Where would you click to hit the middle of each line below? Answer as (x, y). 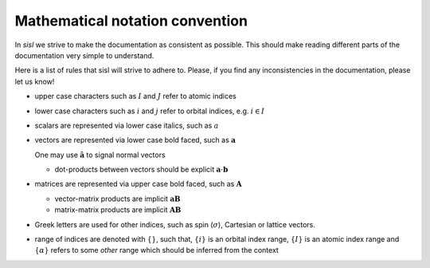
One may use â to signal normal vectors (100, 155)
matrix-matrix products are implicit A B (118, 210)
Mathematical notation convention (131, 21)
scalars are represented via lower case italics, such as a (127, 125)
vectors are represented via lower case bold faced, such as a (135, 140)
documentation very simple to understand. (84, 55)
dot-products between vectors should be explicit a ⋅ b (141, 169)
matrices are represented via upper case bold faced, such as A (138, 184)
